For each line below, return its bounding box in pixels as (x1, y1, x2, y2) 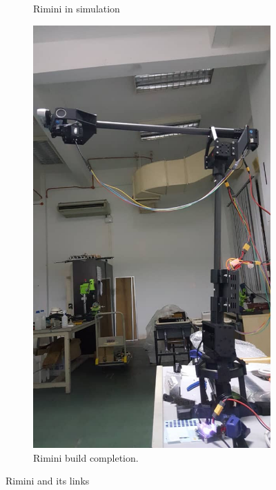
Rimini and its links (6, 473, 90, 488)
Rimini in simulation (33, 1, 120, 15)
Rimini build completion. (33, 450, 139, 464)
